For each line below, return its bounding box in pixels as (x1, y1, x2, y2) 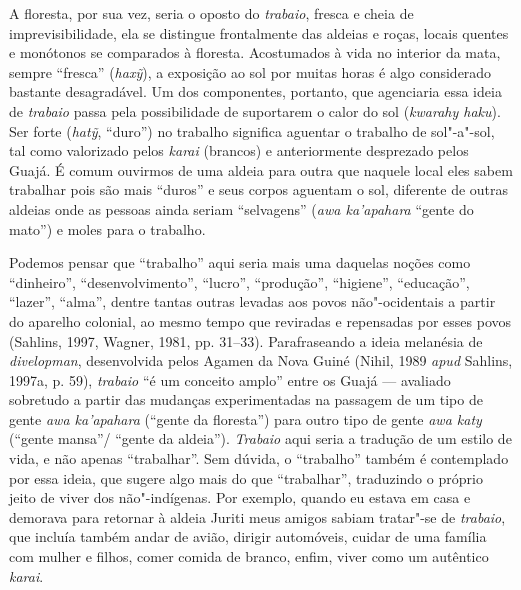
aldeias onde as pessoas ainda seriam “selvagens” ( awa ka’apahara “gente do (9, 198, 474, 219)
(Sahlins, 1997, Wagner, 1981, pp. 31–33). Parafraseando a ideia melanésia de (9, 330, 483, 351)
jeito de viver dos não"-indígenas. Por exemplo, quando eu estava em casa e (9, 487, 471, 508)
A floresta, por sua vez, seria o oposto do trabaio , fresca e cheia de (9, 3, 414, 23)
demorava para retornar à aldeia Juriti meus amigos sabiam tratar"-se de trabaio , (9, 506, 506, 527)
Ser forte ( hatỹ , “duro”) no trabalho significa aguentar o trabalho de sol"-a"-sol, (9, 120, 495, 141)
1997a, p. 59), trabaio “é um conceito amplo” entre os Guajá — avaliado (9, 369, 451, 390)
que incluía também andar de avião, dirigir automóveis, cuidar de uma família (9, 526, 487, 547)
